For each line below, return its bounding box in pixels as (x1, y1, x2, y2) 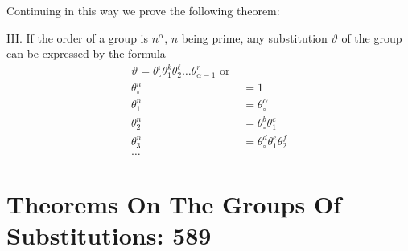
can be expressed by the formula (6, 45, 166, 62)
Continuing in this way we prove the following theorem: (6, 2, 280, 18)
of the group (341, 29, 402, 46)
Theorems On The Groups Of (6, 187, 341, 220)
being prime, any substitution (181, 29, 328, 46)
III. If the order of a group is (6, 29, 148, 46)
